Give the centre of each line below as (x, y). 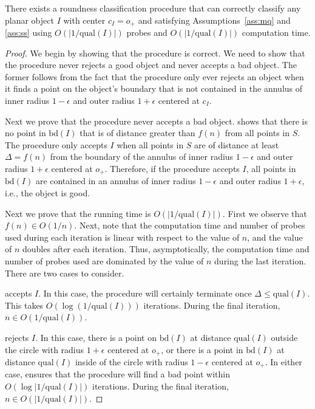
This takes (24, 305)
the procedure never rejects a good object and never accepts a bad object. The (151, 65)
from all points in (257, 133)
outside (284, 337)
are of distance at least (237, 144)
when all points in (150, 144)
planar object (29, 20)
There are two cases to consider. (65, 273)
